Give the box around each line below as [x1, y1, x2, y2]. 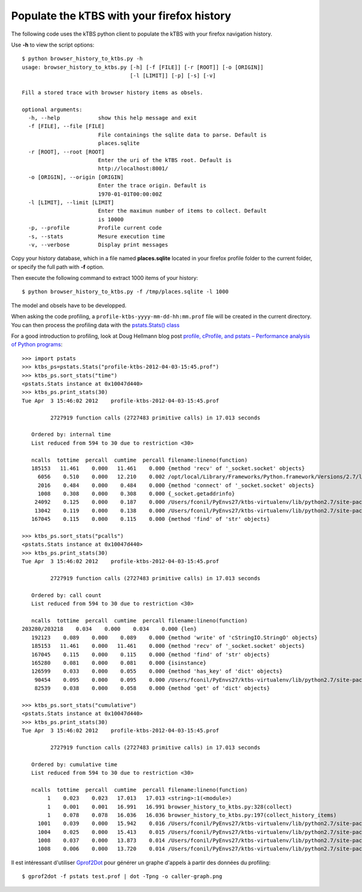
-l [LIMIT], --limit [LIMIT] [28, 199, 115, 205]
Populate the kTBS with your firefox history [11, 9, 232, 22]
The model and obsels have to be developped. [11, 302, 127, 309]
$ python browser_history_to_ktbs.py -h [22, 55, 143, 62]
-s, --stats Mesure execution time [28, 233, 165, 240]
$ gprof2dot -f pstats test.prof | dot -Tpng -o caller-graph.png [22, 873, 223, 880]
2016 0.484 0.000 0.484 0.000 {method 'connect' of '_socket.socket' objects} [37, 482, 315, 489]
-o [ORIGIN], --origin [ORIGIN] [28, 173, 124, 181]
